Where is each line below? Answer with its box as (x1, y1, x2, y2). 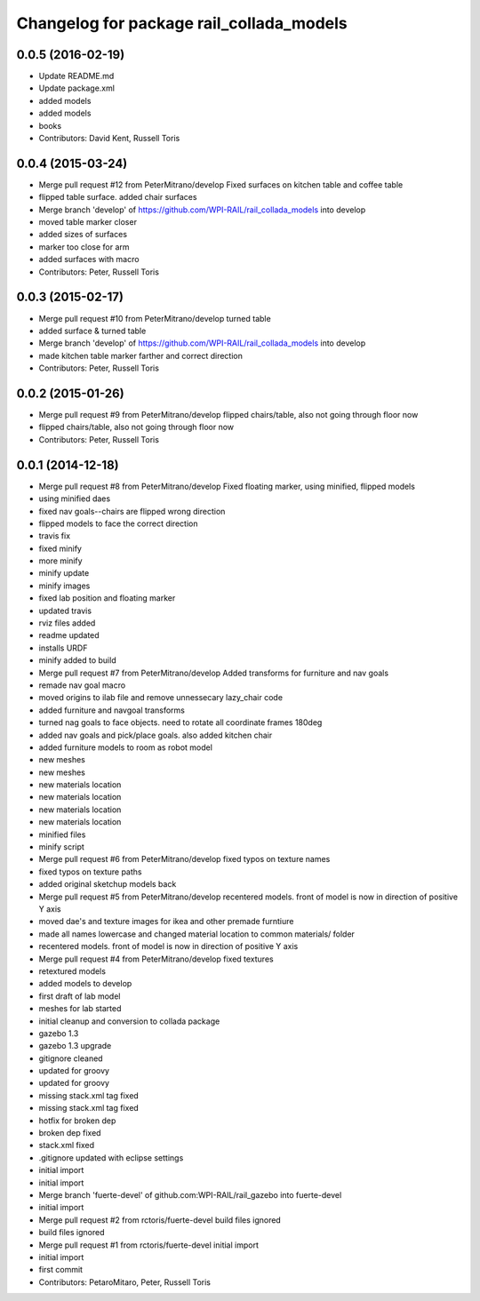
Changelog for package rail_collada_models (16, 13, 348, 33)
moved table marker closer (38, 217, 138, 227)
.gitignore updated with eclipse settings (38, 1152, 184, 1163)
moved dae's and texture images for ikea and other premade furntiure (38, 916, 294, 927)
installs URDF (38, 643, 88, 653)
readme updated (38, 630, 100, 641)
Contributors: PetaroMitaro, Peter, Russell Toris (38, 1276, 211, 1288)
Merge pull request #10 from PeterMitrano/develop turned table (38, 313, 271, 323)
